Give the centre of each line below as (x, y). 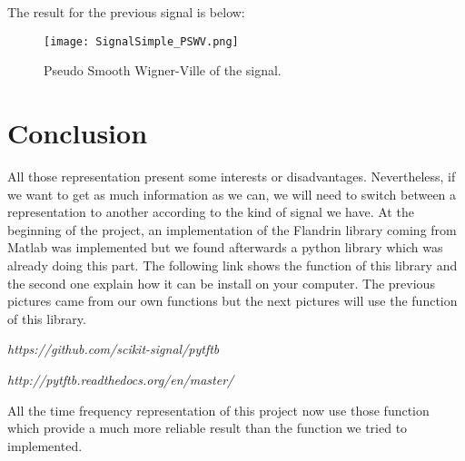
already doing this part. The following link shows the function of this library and (232, 265)
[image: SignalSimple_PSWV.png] (141, 41)
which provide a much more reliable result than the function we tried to (208, 428)
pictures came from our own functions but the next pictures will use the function (232, 301)
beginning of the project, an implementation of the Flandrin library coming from (232, 229)
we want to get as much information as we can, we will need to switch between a (232, 194)
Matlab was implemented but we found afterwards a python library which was (225, 247)
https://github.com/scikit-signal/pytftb (114, 349)
